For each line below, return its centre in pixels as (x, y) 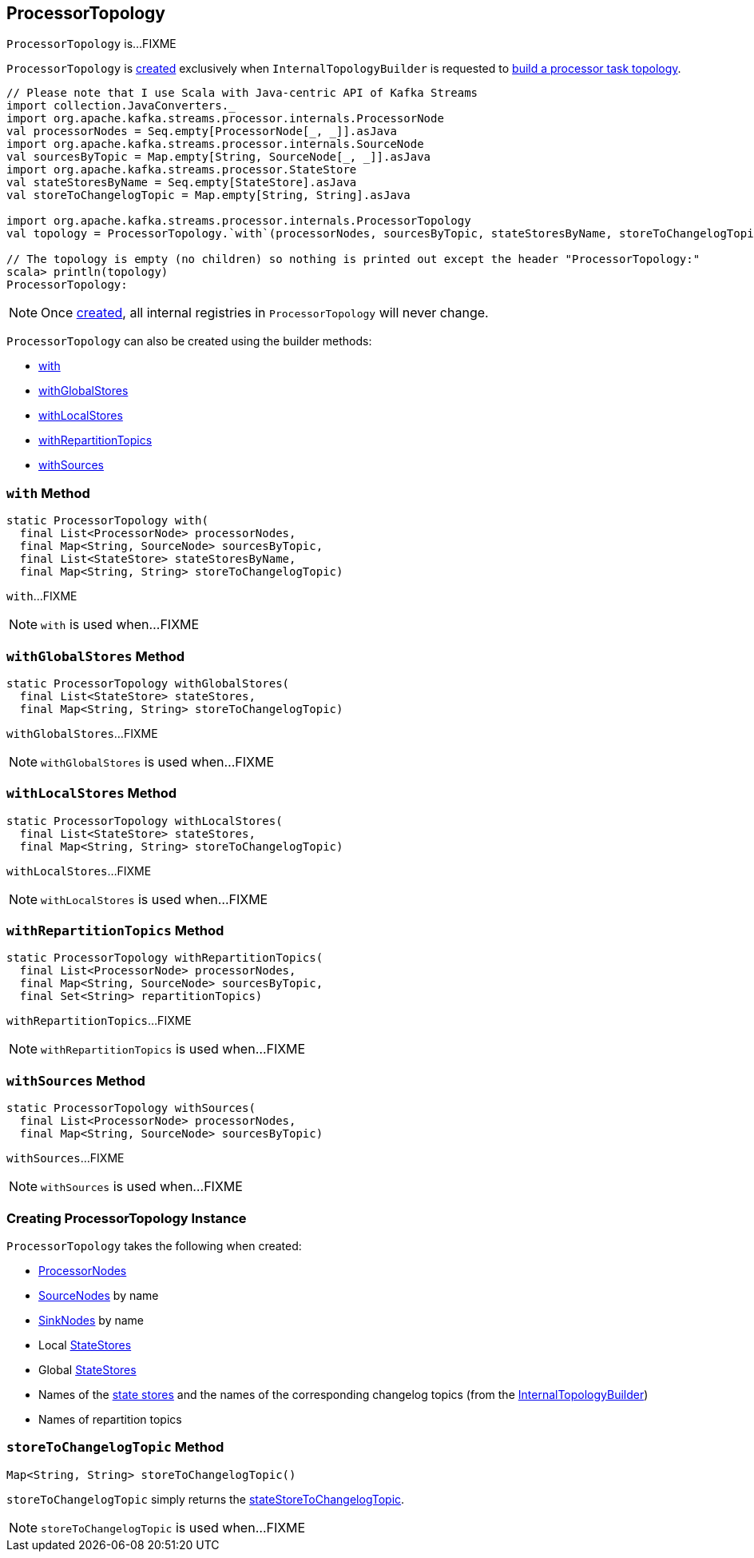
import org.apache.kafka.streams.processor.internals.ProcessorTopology (239, 221)
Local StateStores (85, 1345)
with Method (48, 493)
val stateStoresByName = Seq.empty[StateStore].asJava (182, 183)
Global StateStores (87, 1369)
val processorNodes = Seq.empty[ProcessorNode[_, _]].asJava (202, 131)
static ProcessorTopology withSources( (131, 1108)
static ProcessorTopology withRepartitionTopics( (165, 958)
